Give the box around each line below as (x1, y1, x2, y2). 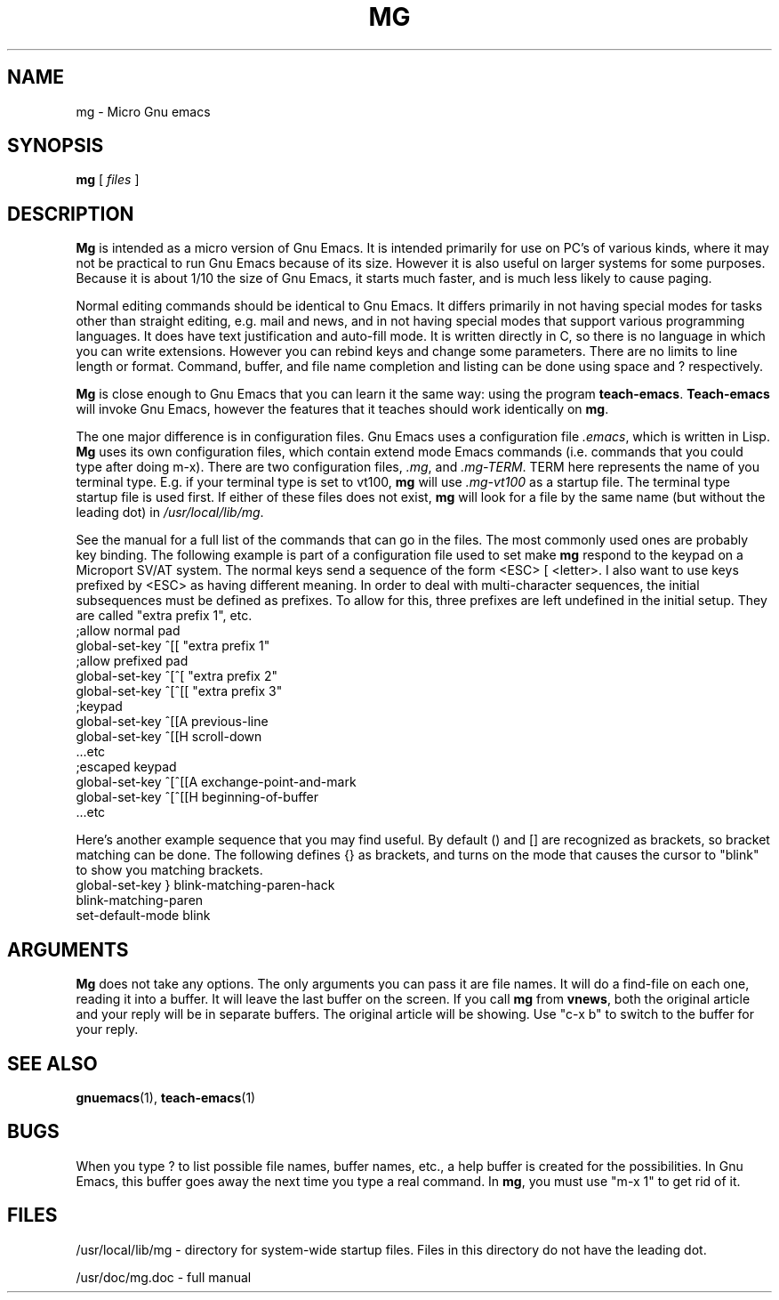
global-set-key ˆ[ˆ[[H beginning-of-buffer (76, 789, 319, 805)
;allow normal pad (76, 623, 181, 639)
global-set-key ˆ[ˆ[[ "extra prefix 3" (76, 683, 283, 699)
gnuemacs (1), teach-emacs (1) (76, 1089, 256, 1105)
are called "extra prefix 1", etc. (76, 608, 253, 624)
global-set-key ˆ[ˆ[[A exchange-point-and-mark (76, 774, 357, 790)
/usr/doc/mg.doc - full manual (76, 1269, 252, 1285)
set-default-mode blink (76, 908, 211, 924)
